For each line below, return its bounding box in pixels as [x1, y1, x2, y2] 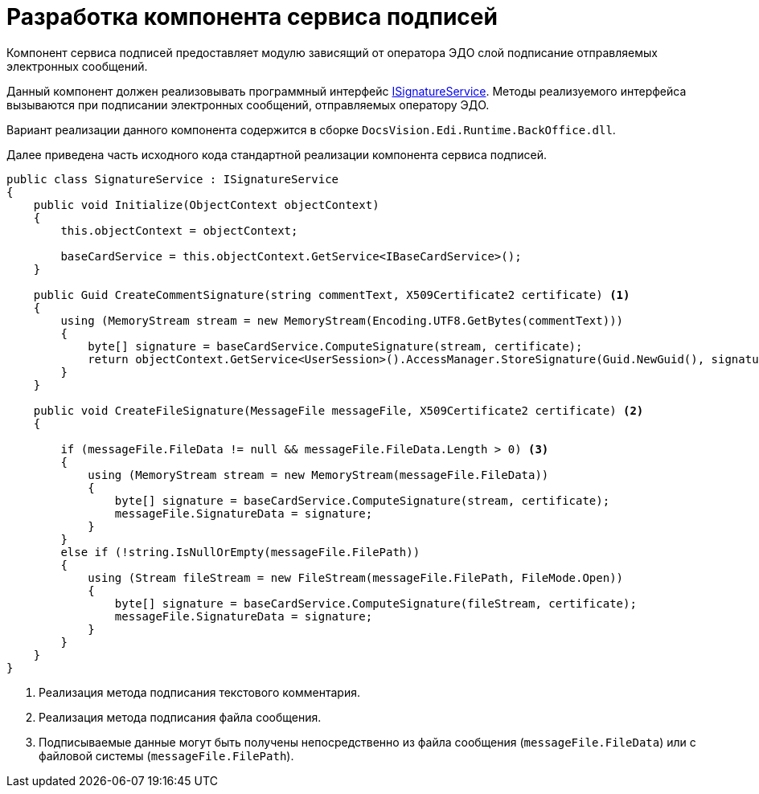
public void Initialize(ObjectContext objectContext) [33, 198, 379, 211]
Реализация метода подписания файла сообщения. [39, 710, 322, 724]
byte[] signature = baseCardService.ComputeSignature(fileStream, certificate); [114, 596, 637, 610]
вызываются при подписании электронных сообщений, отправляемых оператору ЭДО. [6, 97, 490, 112]
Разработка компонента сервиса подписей [6, 3, 498, 31]
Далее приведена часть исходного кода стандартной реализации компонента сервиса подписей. [6, 147, 547, 162]
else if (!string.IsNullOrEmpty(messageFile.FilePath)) [60, 545, 421, 559]
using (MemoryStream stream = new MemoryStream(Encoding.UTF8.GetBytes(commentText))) [60, 313, 624, 327]
